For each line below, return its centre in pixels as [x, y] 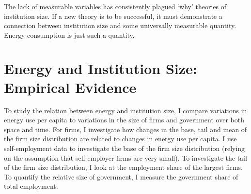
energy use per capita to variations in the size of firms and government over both [124, 120]
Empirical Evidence [70, 87]
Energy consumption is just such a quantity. [69, 35]
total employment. [31, 186]
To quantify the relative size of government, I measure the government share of [121, 176]
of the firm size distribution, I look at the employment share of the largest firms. [123, 167]
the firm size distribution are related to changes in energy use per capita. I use [120, 139]
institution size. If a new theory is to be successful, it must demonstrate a [113, 16]
